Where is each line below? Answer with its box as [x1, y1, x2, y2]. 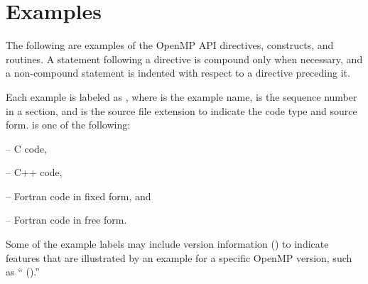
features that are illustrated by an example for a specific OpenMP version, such [6, 250, 352, 265]
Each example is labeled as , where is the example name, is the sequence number [6, 89, 357, 104]
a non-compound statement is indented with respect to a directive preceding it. [6, 65, 350, 80]
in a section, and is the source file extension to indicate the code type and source [6, 103, 357, 118]
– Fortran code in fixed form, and [6, 188, 151, 203]
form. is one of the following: [6, 117, 131, 132]
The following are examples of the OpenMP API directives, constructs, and [6, 38, 334, 53]
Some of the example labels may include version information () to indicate [6, 236, 329, 251]
